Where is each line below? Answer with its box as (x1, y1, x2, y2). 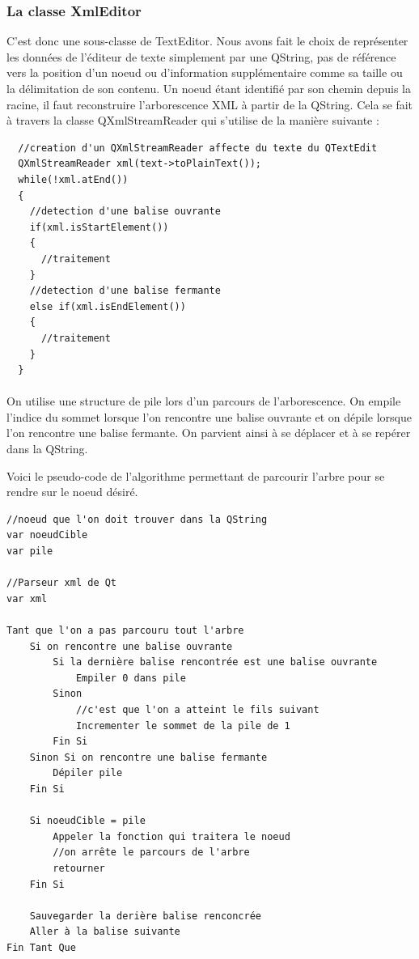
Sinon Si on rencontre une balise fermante (29, 751, 268, 763)
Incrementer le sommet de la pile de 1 (75, 719, 290, 732)
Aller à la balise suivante (29, 926, 180, 938)
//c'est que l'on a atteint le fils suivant (75, 703, 320, 715)
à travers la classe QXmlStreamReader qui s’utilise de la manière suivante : (6, 112, 379, 129)
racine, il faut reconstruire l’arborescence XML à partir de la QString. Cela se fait (6, 95, 413, 112)
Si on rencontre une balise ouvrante (29, 640, 233, 652)
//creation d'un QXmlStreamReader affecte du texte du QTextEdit (18, 142, 378, 154)
